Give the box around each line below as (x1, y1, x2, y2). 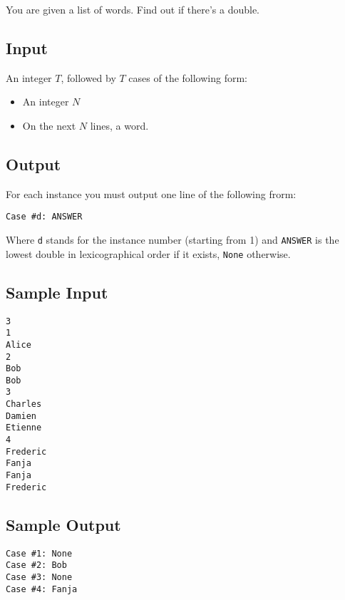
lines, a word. (90, 118, 149, 133)
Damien (6, 410, 36, 421)
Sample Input (6, 281, 108, 303)
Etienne (6, 423, 42, 433)
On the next (22, 118, 76, 133)
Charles (6, 399, 42, 410)
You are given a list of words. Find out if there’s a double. (6, 2, 260, 16)
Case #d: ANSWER (6, 212, 83, 222)
